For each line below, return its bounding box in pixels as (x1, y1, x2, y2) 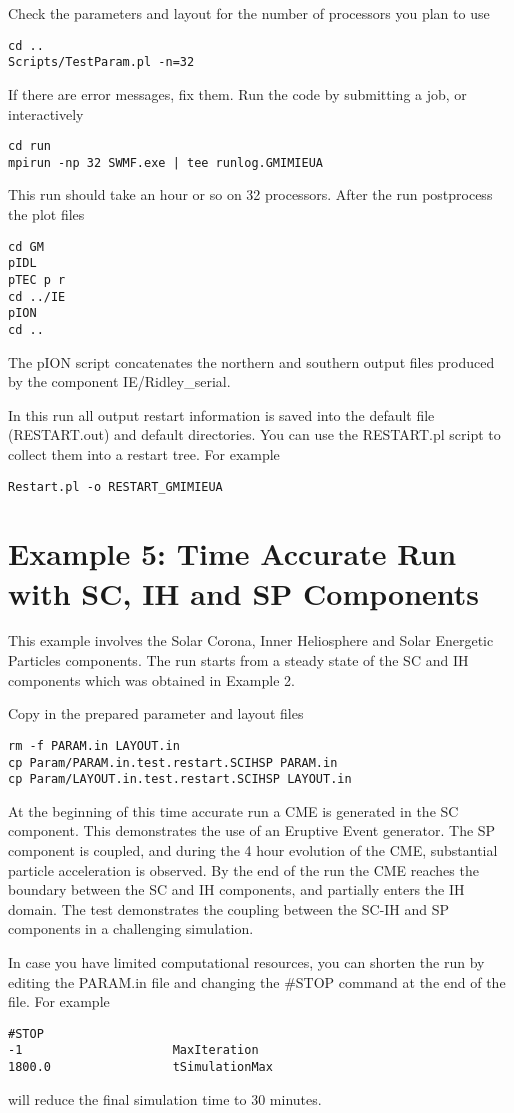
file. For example (8, 991, 110, 1012)
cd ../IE (8, 289, 66, 304)
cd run (8, 139, 51, 154)
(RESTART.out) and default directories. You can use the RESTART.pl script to (8, 424, 501, 445)
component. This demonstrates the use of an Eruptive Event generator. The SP (8, 820, 496, 841)
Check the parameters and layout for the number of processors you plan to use (8, 3, 490, 23)
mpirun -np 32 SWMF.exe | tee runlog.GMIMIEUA (8, 155, 323, 170)
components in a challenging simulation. (8, 918, 254, 939)
